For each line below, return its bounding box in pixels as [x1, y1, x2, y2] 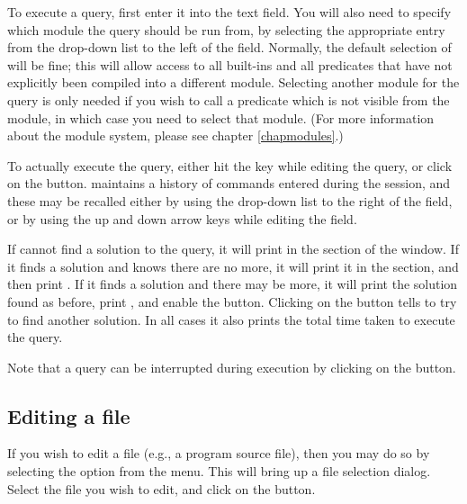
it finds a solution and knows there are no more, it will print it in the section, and [7, 256, 459, 275]
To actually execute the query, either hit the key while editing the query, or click [7, 156, 453, 175]
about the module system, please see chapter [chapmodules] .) [7, 126, 344, 145]
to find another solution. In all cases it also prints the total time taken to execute [7, 310, 455, 328]
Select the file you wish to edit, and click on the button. [7, 479, 316, 498]
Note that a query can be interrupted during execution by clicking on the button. [7, 357, 456, 376]
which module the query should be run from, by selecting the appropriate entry [7, 20, 445, 39]
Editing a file [7, 401, 130, 429]
